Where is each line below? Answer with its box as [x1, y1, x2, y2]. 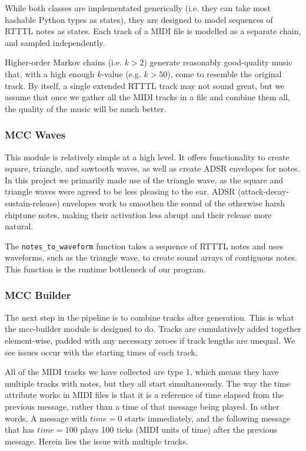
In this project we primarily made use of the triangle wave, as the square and [5, 173, 283, 186]
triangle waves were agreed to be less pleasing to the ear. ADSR [5, 185, 235, 197]
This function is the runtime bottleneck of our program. [5, 262, 206, 275]
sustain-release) [5, 196, 60, 209]
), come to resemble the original [167, 67, 282, 80]
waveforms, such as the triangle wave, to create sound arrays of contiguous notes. [5, 251, 297, 264]
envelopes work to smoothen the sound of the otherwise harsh [62, 196, 285, 209]
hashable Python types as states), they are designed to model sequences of [5, 13, 273, 25]
